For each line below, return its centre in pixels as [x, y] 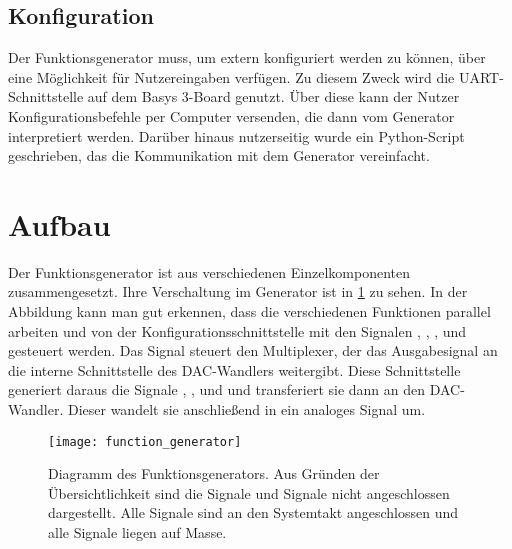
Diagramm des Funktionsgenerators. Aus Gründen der [214, 473]
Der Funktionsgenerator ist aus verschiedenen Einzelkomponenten [209, 271]
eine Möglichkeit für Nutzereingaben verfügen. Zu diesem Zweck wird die [231, 76]
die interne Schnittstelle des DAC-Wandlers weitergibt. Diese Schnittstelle [234, 369]
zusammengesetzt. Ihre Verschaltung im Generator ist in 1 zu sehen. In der [238, 291]
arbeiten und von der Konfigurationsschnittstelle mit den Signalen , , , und [237, 330]
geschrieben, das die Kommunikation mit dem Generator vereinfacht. [219, 155]
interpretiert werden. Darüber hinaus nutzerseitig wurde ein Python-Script [236, 135]
